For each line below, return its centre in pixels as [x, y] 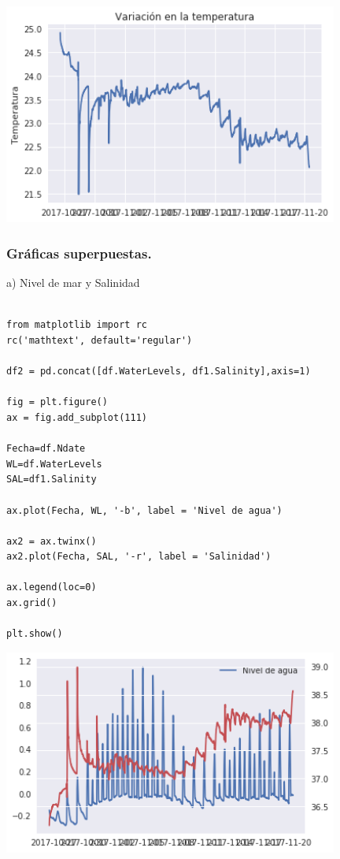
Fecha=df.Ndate [46, 449]
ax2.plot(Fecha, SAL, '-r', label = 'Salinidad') [139, 557]
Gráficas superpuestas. [79, 253]
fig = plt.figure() [57, 402]
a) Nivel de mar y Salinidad [73, 283]
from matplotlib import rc [77, 325]
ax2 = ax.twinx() [52, 541]
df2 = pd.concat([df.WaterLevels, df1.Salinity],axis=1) [159, 372]
